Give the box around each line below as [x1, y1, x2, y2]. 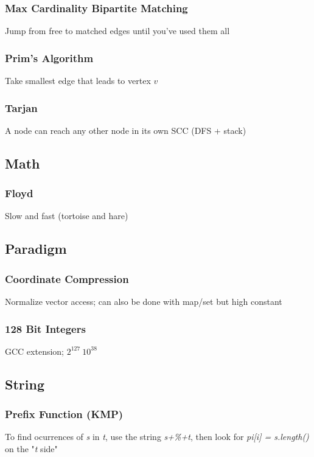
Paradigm [5, 239, 67, 258]
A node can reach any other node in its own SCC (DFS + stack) [5, 124, 246, 136]
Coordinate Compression [5, 271, 129, 286]
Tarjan [5, 100, 38, 115]
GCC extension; [5, 344, 65, 357]
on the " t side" [5, 442, 58, 455]
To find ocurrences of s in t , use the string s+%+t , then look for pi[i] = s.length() [5, 430, 309, 443]
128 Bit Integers [5, 321, 86, 336]
